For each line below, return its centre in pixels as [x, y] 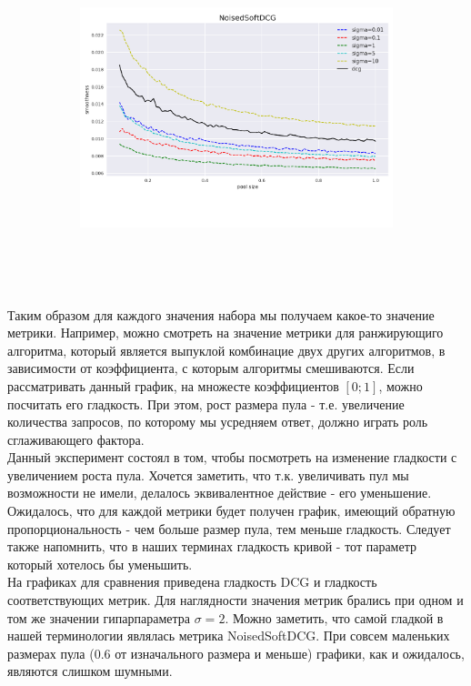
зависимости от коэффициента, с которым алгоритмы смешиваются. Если [211, 368]
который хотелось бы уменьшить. [100, 564]
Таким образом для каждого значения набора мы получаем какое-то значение [221, 314]
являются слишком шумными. [90, 671]
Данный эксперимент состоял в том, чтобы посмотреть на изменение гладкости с [232, 457]
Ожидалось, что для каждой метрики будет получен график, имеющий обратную [231, 511]
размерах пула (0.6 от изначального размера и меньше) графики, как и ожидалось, [236, 653]
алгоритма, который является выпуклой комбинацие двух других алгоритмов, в [226, 350]
